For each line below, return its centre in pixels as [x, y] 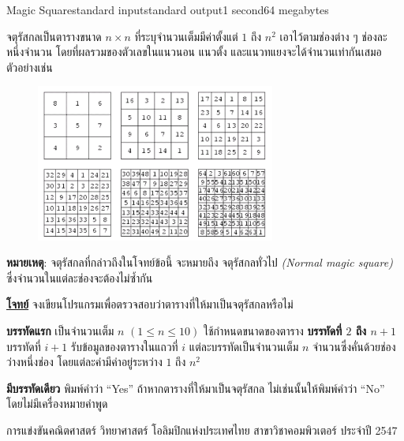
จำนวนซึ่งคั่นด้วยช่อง [354, 346]
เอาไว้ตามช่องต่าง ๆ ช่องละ [333, 36]
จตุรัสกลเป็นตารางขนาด [54, 36]
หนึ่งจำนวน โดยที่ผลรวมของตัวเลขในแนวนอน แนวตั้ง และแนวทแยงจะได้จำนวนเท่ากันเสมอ [194, 52]
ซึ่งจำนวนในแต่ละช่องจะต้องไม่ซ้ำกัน [80, 277]
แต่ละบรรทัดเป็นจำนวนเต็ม [244, 346]
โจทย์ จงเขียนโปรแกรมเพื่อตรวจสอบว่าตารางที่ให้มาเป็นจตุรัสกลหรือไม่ [150, 304]
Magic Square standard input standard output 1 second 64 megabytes [168, 9]
